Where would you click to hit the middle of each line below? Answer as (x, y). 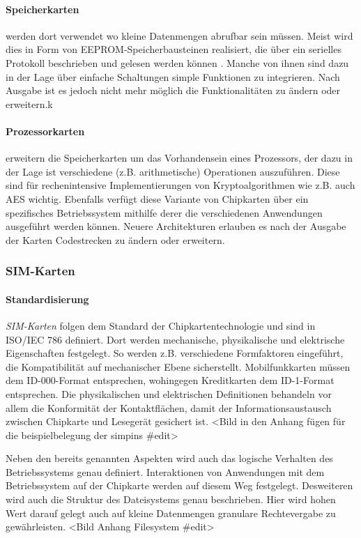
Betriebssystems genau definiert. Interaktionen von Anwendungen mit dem (165, 471)
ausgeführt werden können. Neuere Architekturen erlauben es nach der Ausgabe (176, 226)
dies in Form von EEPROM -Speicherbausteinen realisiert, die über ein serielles (174, 49)
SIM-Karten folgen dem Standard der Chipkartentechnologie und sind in (161, 325)
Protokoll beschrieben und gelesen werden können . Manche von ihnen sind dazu (177, 62)
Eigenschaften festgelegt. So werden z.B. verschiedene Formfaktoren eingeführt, (175, 353)
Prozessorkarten (45, 131)
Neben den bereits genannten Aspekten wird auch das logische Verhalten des (169, 458)
